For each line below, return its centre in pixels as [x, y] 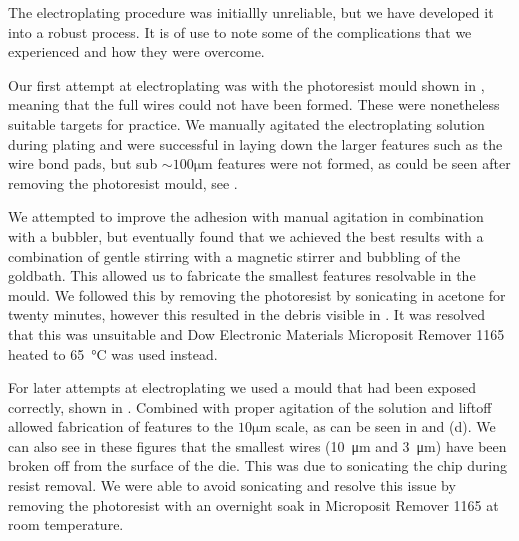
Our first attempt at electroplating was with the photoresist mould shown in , [246, 84]
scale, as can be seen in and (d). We [385, 426]
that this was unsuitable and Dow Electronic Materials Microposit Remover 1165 [256, 333]
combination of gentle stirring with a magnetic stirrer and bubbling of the [234, 255]
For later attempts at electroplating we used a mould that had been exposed [242, 387]
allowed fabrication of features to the [121, 426]
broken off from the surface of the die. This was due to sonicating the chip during [258, 465]
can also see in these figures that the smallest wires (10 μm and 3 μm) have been [257, 445]
